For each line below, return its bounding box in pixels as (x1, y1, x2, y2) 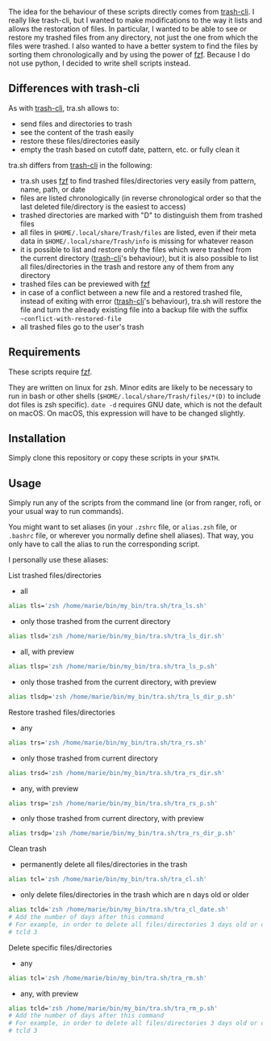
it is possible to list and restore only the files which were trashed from (19, 244, 252, 254)
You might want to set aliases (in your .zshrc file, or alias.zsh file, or (8, 522, 238, 532)
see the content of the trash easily (19, 127, 135, 137)
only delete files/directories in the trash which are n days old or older (19, 890, 249, 900)
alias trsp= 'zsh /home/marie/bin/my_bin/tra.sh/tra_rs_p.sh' (8, 799, 219, 807)
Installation (8, 432, 66, 445)
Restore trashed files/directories (8, 707, 115, 717)
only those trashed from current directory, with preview (19, 814, 204, 824)
